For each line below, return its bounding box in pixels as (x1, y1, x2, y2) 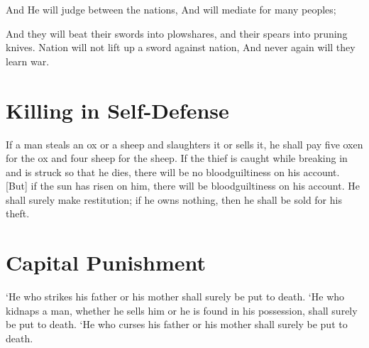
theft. (6, 206, 30, 221)
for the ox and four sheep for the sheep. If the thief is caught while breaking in (6, 151, 348, 165)
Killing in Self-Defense (6, 95, 229, 124)
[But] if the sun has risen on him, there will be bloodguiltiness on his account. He (6, 178, 360, 193)
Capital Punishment (6, 248, 206, 277)
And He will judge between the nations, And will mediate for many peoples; (6, 2, 336, 16)
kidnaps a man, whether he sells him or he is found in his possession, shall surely (6, 303, 358, 317)
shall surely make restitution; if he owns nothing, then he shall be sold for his (6, 192, 342, 207)
